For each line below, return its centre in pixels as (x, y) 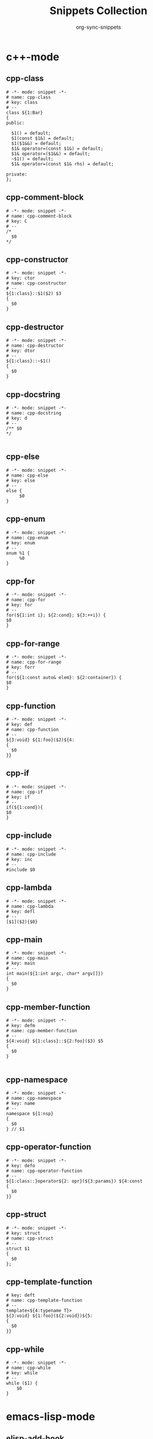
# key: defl (21, 911)
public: (16, 123)
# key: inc (19, 859)
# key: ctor (21, 278)
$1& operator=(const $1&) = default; (57, 148)
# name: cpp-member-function (42, 1031)
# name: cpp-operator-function (44, 1171)
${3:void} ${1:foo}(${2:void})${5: (50, 1316)
